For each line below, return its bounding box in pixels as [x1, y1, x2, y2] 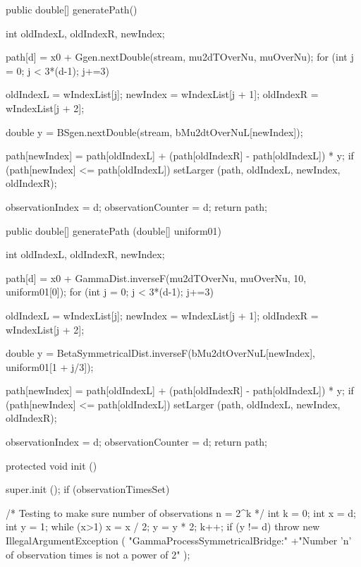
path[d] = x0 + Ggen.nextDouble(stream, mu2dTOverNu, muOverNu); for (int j [6, 49, 354, 64]
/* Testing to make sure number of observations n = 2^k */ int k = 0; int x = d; [6, 505, 357, 520]
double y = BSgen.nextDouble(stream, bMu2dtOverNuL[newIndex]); [6, 124, 303, 139]
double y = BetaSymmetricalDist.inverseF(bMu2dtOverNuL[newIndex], [6, 346, 315, 360]
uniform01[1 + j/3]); [6, 359, 94, 374]
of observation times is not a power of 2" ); [6, 547, 190, 561]
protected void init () [6, 458, 97, 472]
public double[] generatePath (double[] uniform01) [6, 223, 222, 238]
